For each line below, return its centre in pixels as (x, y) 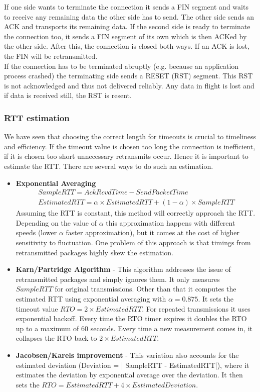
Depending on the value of (56, 222)
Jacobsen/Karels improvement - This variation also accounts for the (127, 355)
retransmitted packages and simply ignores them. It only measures (118, 279)
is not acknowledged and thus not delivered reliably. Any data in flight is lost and (129, 85)
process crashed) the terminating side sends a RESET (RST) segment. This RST (128, 76)
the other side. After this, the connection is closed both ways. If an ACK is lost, (127, 46)
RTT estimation (37, 117)
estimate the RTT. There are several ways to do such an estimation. (109, 166)
